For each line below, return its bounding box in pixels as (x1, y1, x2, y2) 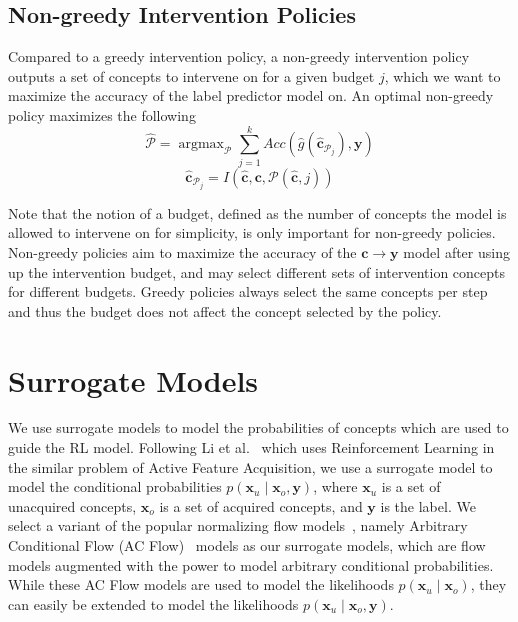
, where (313, 476, 358, 497)
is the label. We (380, 495, 476, 516)
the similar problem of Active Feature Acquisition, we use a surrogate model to (8, 456, 493, 477)
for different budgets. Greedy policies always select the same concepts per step (8, 281, 488, 302)
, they (470, 574, 507, 595)
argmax (178, 137, 224, 152)
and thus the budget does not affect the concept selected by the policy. (8, 300, 442, 321)
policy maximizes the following (8, 104, 196, 125)
